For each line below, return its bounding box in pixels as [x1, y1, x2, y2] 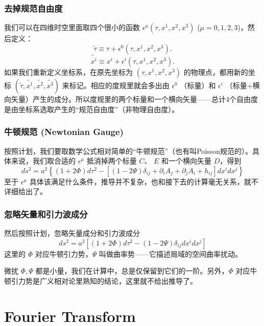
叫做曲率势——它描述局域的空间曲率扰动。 [99, 248, 242, 259]
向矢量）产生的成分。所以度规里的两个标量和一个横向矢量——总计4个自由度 [4, 94, 258, 104]
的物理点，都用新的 [183, 67, 248, 77]
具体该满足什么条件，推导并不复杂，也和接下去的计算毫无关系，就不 [29, 176, 258, 186]
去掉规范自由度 [4, 2, 63, 14]
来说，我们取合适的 [11, 155, 76, 166]
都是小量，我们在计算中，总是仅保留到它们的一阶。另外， [35, 265, 229, 276]
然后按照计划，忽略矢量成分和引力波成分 [4, 228, 140, 238]
